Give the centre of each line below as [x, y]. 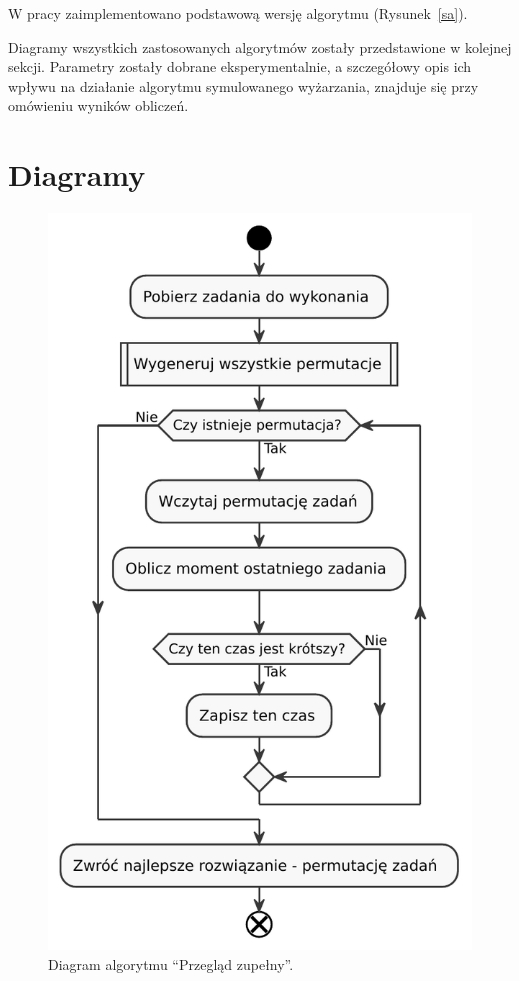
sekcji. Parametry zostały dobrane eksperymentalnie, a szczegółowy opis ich [240, 66]
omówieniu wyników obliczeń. [98, 105]
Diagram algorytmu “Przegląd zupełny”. [171, 963]
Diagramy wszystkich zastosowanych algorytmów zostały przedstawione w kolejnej [260, 46]
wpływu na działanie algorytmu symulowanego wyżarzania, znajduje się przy [243, 85]
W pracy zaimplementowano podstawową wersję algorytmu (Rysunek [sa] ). [238, 13]
